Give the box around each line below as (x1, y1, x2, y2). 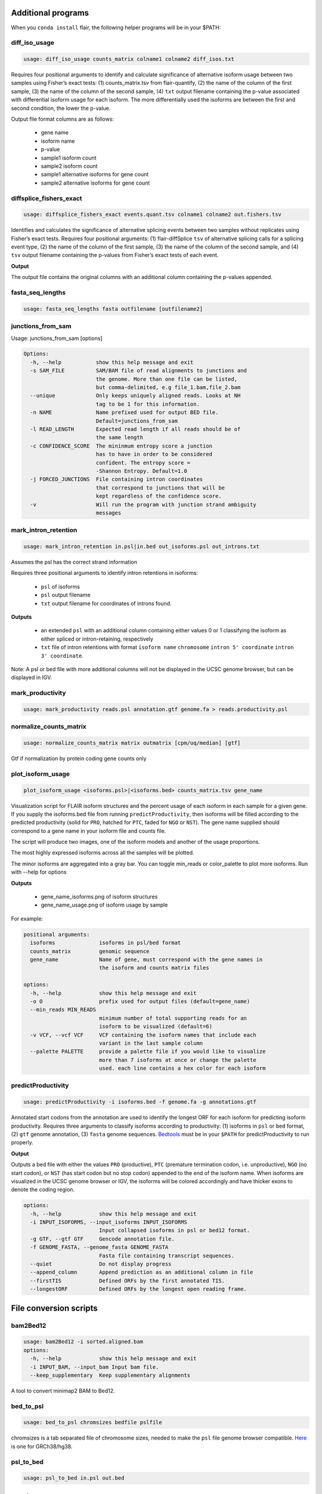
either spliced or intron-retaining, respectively (41, 635, 154, 642)
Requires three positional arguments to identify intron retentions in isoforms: (11, 570, 198, 577)
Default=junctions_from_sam (95, 417, 178, 424)
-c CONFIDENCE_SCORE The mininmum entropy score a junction (30, 442, 213, 449)
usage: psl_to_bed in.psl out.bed (23, 1475, 125, 1481)
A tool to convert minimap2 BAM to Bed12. (11, 1387, 115, 1394)
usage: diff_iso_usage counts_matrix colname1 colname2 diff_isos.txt (23, 56, 235, 63)
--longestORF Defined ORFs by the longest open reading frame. (30, 1285, 247, 1293)
